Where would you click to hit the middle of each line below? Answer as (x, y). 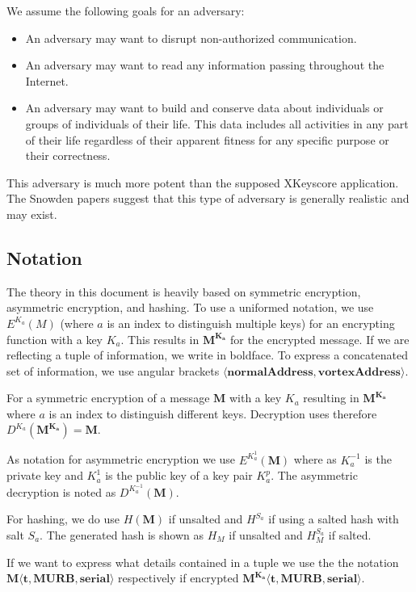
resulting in (331, 398)
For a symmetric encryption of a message (108, 398)
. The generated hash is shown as (122, 534)
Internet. (47, 80)
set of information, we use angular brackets (113, 370)
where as (315, 459)
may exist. (32, 214)
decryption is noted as (61, 491)
